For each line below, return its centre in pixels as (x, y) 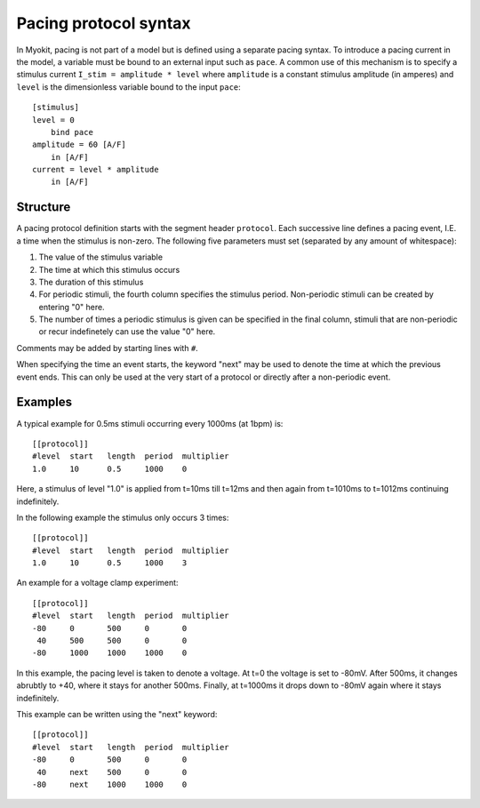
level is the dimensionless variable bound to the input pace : (129, 87)
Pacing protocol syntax (104, 23)
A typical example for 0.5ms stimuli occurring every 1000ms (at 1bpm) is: (150, 423)
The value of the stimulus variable (101, 257)
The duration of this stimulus (91, 282)
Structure (44, 208)
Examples (44, 402)
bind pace (72, 132)
